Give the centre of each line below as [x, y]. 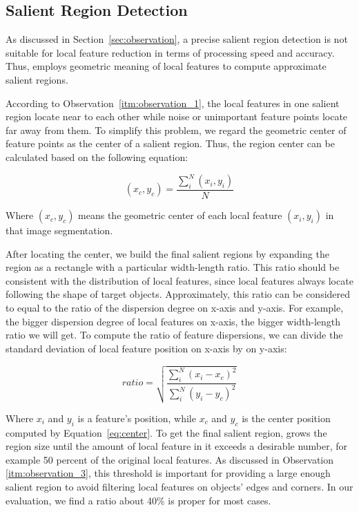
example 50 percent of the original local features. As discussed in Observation [170, 459]
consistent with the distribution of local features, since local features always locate [179, 280]
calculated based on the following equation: [97, 157]
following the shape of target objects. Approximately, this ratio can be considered [178, 294]
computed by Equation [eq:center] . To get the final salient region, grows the [166, 432]
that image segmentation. [59, 230]
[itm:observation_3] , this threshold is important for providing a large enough [168, 473]
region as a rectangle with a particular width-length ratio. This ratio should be [173, 267]
